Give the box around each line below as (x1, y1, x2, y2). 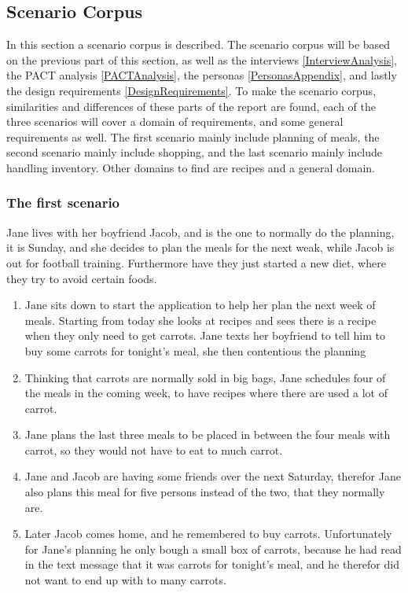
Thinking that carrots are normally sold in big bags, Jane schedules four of (24, 369, 386, 385)
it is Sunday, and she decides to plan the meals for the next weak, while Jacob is (6, 239, 395, 256)
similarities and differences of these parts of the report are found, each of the (6, 98, 376, 114)
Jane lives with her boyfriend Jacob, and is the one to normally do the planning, (6, 223, 395, 240)
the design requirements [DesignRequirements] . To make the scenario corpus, (6, 82, 377, 98)
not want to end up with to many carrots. (24, 572, 226, 588)
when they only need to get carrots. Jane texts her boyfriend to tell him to (24, 327, 386, 344)
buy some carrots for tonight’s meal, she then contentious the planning (24, 342, 366, 359)
